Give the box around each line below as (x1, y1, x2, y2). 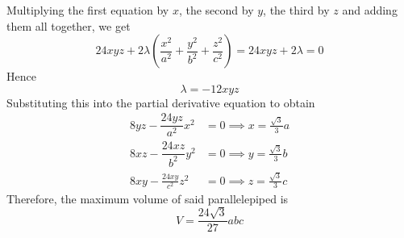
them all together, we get (6, 17, 131, 34)
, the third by (263, 2, 330, 18)
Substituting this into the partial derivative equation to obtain (6, 94, 315, 111)
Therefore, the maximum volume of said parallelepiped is (6, 190, 289, 207)
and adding (342, 2, 398, 18)
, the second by (178, 2, 254, 18)
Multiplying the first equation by (6, 2, 169, 18)
